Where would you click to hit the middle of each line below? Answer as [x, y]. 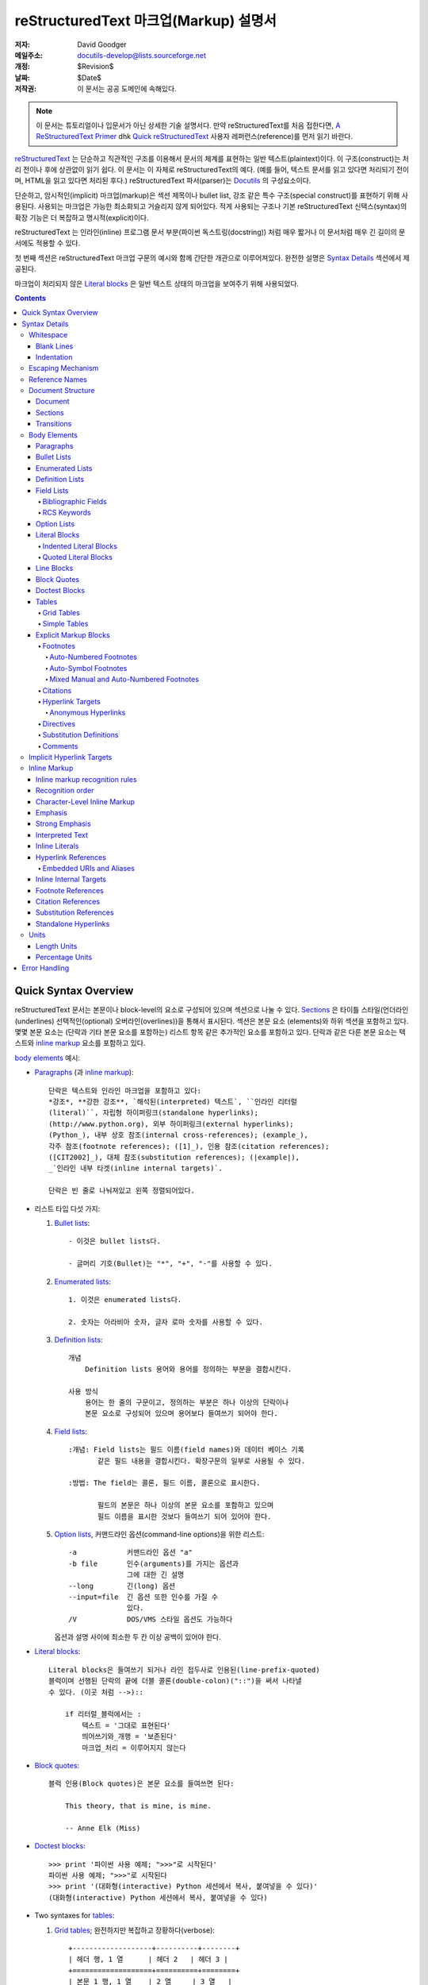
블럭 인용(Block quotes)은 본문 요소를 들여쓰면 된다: [141, 1784]
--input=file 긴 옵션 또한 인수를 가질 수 [143, 1597]
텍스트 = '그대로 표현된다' [126, 1725]
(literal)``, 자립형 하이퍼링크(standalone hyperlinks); [154, 1113]
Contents [31, 298]
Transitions [54, 424]
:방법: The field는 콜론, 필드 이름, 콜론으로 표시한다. [164, 1483]
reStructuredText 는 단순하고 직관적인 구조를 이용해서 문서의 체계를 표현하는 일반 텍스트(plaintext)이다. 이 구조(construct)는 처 [212, 158]
